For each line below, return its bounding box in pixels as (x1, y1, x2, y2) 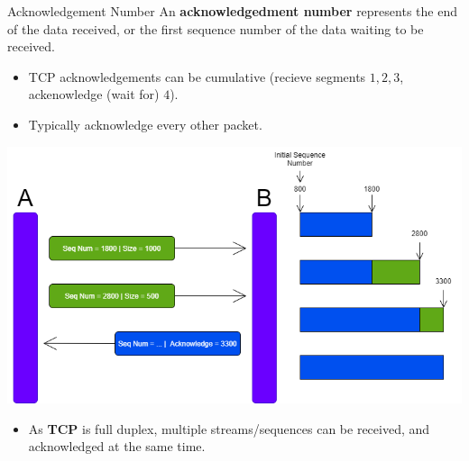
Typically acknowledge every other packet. (28, 114, 262, 133)
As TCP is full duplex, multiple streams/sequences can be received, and (28, 419, 430, 438)
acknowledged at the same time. (28, 437, 206, 456)
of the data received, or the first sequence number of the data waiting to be (7, 19, 424, 38)
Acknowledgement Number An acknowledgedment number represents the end (7, 2, 457, 20)
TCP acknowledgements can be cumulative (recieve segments (28, 67, 366, 86)
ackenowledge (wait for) (28, 85, 160, 104)
